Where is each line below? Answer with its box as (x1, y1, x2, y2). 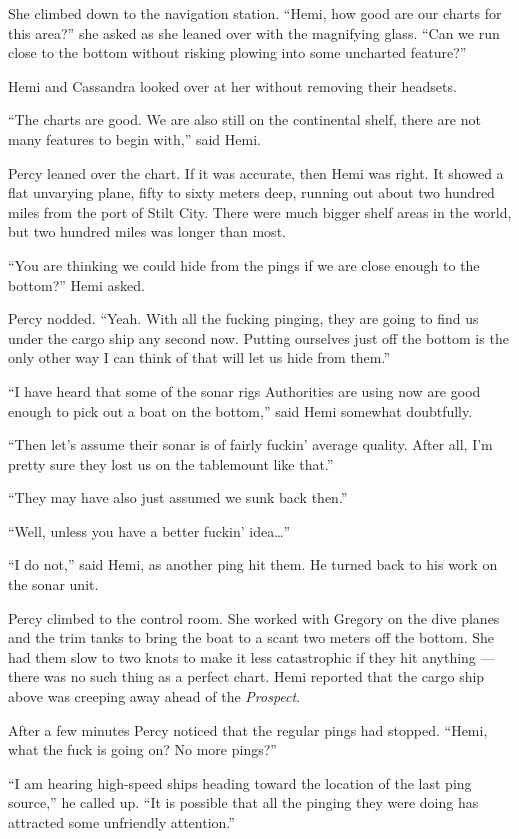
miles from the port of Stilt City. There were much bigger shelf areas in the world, (8, 201, 512, 222)
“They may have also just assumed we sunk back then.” (8, 487, 348, 508)
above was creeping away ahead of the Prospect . (8, 686, 301, 707)
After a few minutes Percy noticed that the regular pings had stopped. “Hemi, (8, 719, 488, 740)
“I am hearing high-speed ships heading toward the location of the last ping (8, 772, 472, 793)
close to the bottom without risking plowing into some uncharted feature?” (8, 42, 467, 63)
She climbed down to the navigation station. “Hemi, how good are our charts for (8, 3, 502, 23)
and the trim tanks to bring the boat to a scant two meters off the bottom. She (8, 627, 495, 648)
